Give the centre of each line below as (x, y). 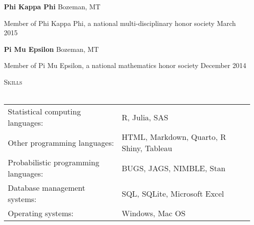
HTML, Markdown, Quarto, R (174, 137)
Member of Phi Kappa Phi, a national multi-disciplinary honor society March (120, 23)
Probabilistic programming (54, 162)
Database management (47, 188)
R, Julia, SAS (145, 117)
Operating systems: (41, 213)
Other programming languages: (61, 142)
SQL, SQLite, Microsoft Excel (173, 193)
